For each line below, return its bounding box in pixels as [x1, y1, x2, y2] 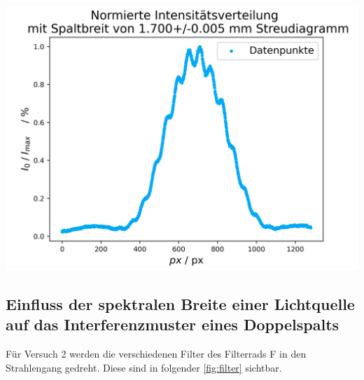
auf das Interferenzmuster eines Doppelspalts [6, 314, 339, 335]
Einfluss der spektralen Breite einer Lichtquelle [6, 293, 355, 314]
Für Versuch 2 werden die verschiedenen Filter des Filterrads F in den [6, 346, 307, 361]
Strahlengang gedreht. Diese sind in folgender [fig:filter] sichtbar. [6, 360, 282, 374]
